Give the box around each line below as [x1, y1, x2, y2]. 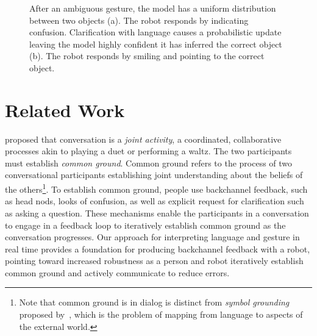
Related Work [5, 97, 125, 122]
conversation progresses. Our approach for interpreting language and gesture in [5, 231, 300, 243]
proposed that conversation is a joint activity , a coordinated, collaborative [5, 132, 282, 145]
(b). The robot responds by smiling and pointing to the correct [29, 49, 265, 62]
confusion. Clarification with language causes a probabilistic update [29, 26, 282, 38]
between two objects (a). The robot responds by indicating [29, 13, 249, 26]
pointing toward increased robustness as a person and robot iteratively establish [5, 254, 304, 267]
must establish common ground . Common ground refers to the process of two [5, 156, 293, 169]
